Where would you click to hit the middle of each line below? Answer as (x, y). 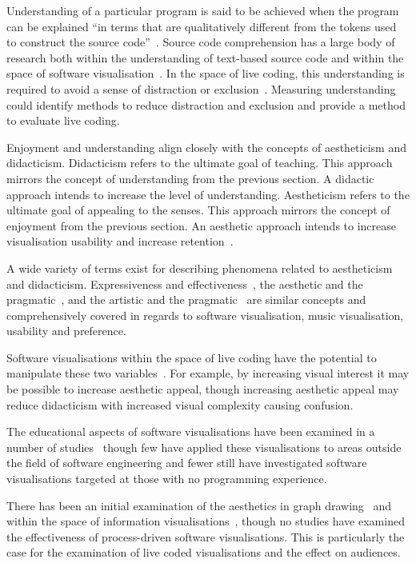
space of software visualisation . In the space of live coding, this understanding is (206, 73)
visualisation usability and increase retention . (120, 241)
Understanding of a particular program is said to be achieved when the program (203, 10)
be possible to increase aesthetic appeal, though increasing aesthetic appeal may (203, 389)
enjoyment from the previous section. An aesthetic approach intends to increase (202, 225)
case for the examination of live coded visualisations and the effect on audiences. (204, 552)
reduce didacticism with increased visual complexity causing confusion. (180, 404)
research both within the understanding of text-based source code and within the (205, 57)
